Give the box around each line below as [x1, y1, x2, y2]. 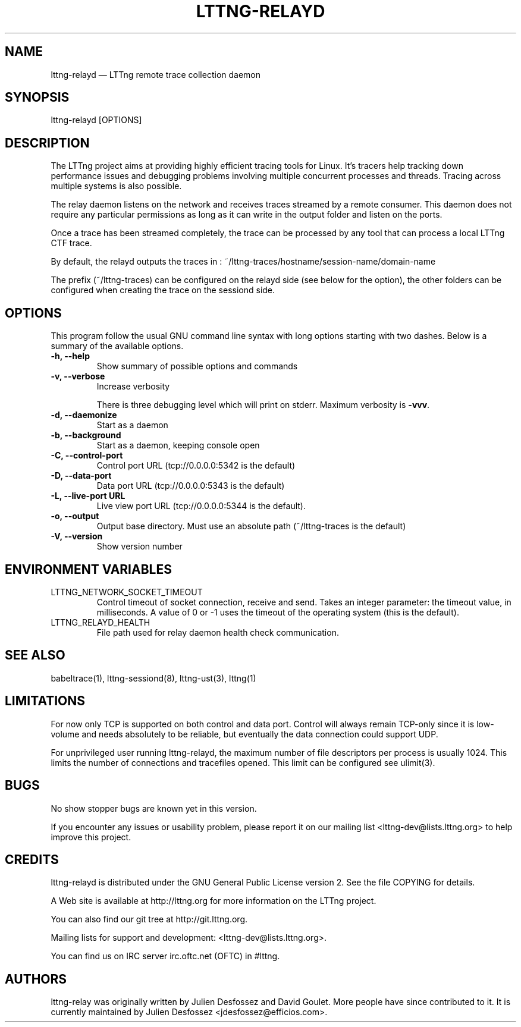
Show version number [96, 541, 183, 552]
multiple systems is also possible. [51, 181, 182, 191]
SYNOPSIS [5, 90, 70, 105]
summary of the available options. [51, 341, 184, 351]
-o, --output [51, 511, 99, 522]
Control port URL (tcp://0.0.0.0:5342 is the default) [96, 460, 296, 471]
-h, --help [51, 351, 90, 362]
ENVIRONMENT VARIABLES [5, 561, 172, 577]
